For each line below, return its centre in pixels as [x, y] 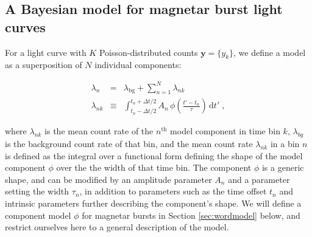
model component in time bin [225, 131]
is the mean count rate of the [99, 131]
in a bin [285, 143]
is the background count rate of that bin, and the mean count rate [129, 143]
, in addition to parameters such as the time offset [173, 191]
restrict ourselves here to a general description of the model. [117, 227]
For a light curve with [46, 52]
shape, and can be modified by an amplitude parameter [108, 179]
